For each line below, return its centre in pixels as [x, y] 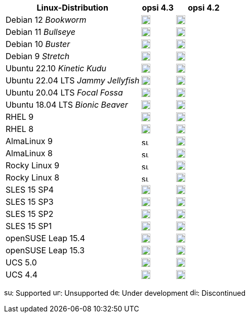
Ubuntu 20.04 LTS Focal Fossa [64, 93]
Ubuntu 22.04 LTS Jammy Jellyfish [73, 80]
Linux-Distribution [72, 8]
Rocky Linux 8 [33, 177]
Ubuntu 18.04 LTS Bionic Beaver [67, 105]
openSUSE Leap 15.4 [46, 238]
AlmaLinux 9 [29, 141]
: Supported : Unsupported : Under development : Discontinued [129, 293]
